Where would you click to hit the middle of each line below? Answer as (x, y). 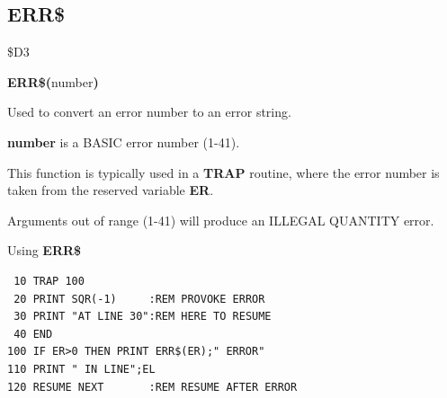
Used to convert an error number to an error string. (149, 112)
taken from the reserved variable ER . (111, 190)
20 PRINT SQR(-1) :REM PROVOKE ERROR (139, 299)
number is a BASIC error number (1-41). (124, 142)
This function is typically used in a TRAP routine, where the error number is (223, 172)
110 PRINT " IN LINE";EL (81, 369)
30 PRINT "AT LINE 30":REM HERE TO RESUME (143, 317)
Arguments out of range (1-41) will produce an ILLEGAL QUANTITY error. (221, 220)
